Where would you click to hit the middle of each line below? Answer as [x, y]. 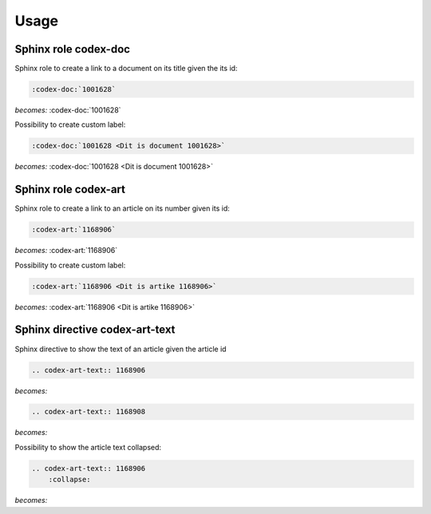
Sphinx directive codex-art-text [95, 330]
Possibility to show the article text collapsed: [88, 447]
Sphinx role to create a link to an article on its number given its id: [123, 208]
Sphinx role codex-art [70, 190]
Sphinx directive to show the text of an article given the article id [121, 349]
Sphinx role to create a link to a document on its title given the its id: [126, 69]
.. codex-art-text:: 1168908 [89, 412]
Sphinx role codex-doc [73, 49]
